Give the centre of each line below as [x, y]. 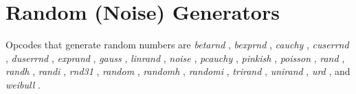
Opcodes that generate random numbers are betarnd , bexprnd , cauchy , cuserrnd [177, 45]
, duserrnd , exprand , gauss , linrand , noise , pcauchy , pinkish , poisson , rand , [175, 58]
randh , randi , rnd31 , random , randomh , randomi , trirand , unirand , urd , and [178, 71]
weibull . [23, 84]
